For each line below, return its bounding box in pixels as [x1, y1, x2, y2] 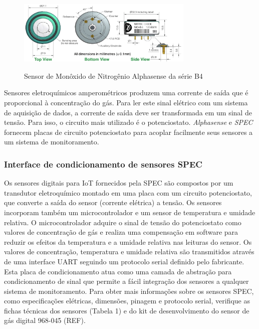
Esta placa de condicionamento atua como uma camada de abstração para [4, 266, 232, 276]
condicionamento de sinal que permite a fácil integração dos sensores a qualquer [4, 276, 249, 286]
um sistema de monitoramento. [4, 136, 99, 147]
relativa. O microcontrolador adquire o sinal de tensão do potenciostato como [4, 217, 241, 227]
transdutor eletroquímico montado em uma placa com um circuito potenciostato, [4, 187, 252, 198]
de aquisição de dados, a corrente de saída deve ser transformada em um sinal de [4, 107, 252, 117]
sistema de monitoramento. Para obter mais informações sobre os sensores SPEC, [4, 285, 254, 296]
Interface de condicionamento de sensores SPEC [4, 157, 202, 170]
